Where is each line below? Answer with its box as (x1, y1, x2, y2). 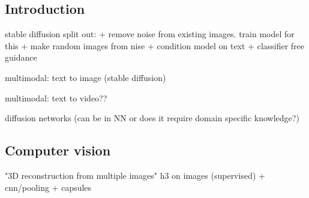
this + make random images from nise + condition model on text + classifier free (5, 39, 305, 52)
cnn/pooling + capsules (5, 181, 92, 193)
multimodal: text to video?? (5, 91, 107, 104)
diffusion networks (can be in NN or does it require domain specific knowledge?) (5, 112, 299, 124)
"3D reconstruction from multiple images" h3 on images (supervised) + (5, 169, 265, 181)
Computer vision (5, 141, 111, 160)
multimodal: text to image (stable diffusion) (5, 71, 166, 83)
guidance (5, 51, 37, 64)
